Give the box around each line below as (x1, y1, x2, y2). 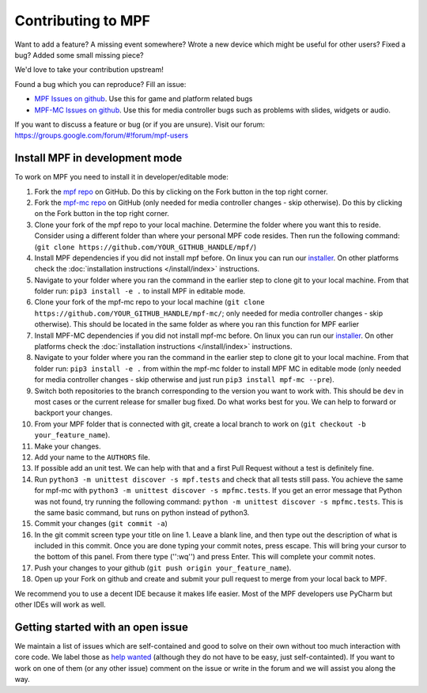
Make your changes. (34, 441, 102, 451)
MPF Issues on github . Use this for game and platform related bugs (34, 94, 253, 104)
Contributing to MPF (14, 12, 150, 29)
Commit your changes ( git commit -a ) (34, 519, 168, 528)
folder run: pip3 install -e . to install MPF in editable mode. (34, 286, 246, 296)
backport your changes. (34, 408, 113, 418)
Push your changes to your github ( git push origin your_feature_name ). (34, 562, 292, 573)
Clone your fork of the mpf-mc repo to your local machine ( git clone (34, 297, 265, 307)
